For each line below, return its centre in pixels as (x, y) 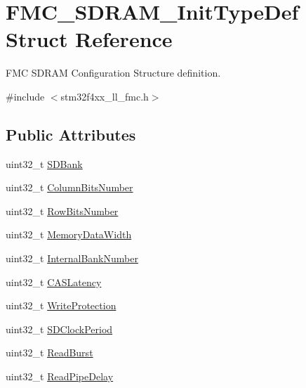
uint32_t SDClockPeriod (59, 329)
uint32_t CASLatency (54, 282)
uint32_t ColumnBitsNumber (69, 187)
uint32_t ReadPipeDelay (60, 376)
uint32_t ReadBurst (49, 353)
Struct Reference (89, 39)
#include (25, 96)
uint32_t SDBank (44, 163)
